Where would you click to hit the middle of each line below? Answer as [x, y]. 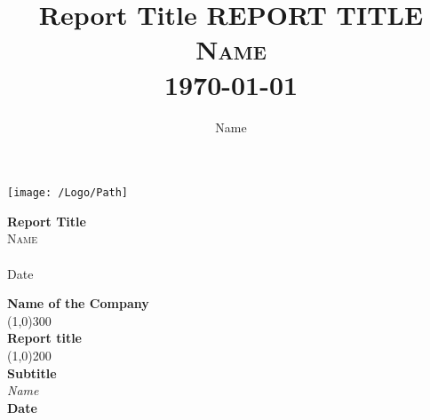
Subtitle [32, 372]
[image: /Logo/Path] [68, 193]
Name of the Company [78, 303]
